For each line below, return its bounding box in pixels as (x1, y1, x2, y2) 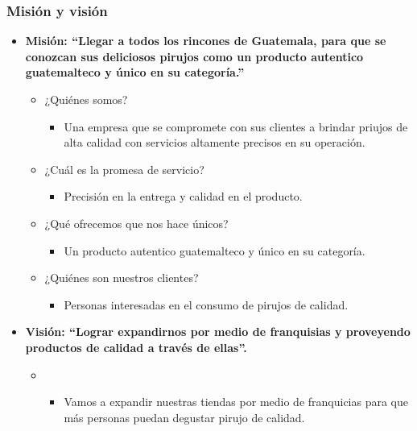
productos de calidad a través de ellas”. (25, 338, 247, 355)
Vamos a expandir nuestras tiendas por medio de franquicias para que (64, 393, 408, 410)
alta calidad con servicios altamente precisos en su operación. (64, 134, 365, 151)
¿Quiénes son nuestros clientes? (44, 269, 199, 286)
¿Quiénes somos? (44, 91, 128, 107)
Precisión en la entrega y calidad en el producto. (64, 188, 303, 205)
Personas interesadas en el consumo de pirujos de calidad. (64, 296, 349, 313)
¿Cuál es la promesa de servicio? (44, 160, 204, 177)
